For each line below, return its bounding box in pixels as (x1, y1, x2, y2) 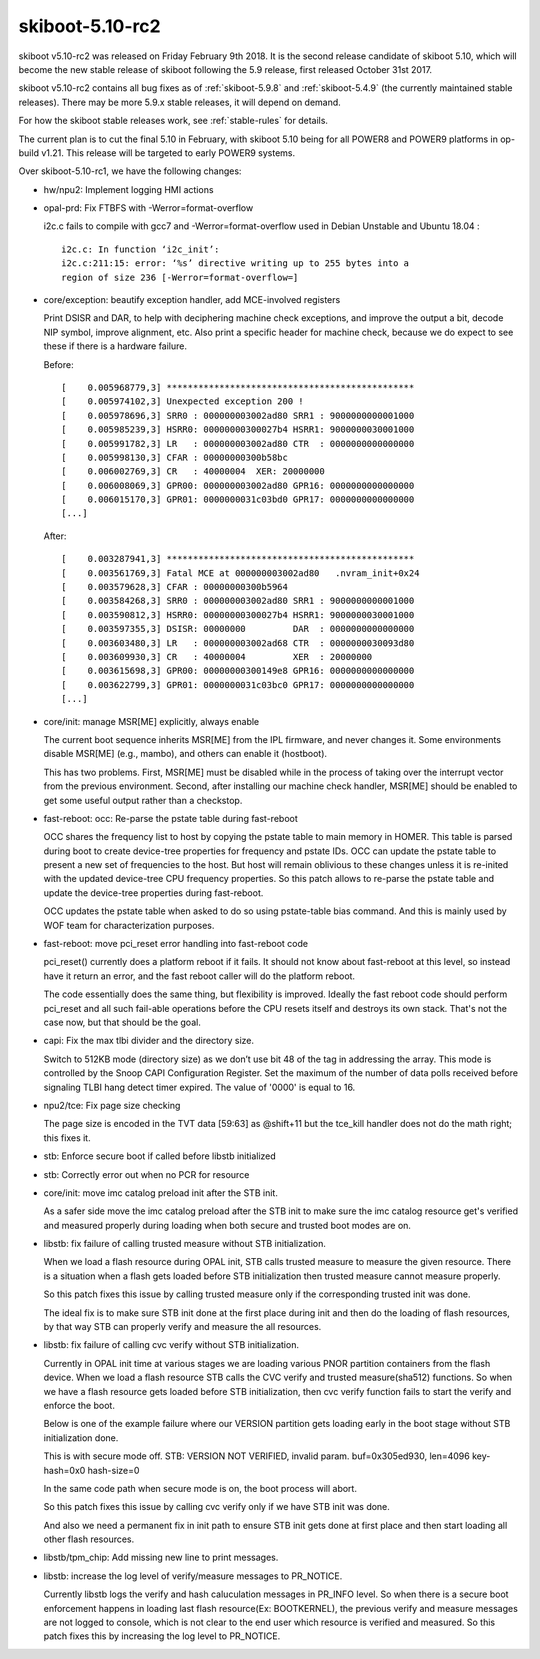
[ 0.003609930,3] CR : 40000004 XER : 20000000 (61, 651, 373, 662)
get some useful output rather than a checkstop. (43, 794, 243, 806)
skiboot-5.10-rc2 (18, 15, 161, 37)
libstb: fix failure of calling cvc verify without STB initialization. (43, 1339, 300, 1351)
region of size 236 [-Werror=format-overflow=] (61, 271, 299, 283)
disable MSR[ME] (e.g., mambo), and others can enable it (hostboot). (43, 748, 328, 760)
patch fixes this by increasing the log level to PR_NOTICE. (43, 1630, 281, 1642)
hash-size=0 (87, 1464, 140, 1476)
